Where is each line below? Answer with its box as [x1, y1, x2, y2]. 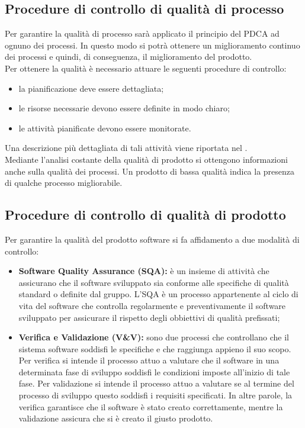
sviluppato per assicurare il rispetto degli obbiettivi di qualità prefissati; [18, 311, 280, 323]
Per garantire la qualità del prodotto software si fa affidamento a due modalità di [5, 233, 300, 245]
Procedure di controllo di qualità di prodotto [5, 205, 286, 224]
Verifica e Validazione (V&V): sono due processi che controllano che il [18, 331, 289, 343]
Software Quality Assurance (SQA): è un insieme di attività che [18, 265, 269, 277]
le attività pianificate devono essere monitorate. [18, 121, 191, 134]
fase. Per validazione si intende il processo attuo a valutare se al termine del [18, 377, 294, 390]
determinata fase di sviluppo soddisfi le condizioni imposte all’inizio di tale [18, 365, 290, 378]
